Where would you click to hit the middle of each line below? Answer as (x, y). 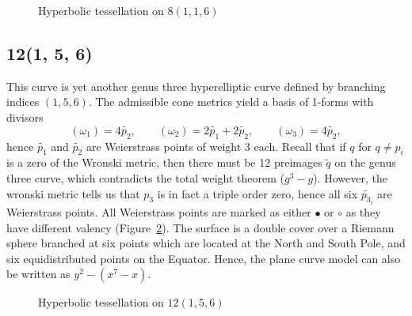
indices (23, 102)
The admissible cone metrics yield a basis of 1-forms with (235, 102)
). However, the (350, 177)
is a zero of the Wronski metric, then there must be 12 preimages (164, 162)
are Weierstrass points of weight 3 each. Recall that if (216, 146)
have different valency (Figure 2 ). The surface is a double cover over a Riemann (200, 227)
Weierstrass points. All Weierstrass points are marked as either (159, 212)
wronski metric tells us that (73, 193)
